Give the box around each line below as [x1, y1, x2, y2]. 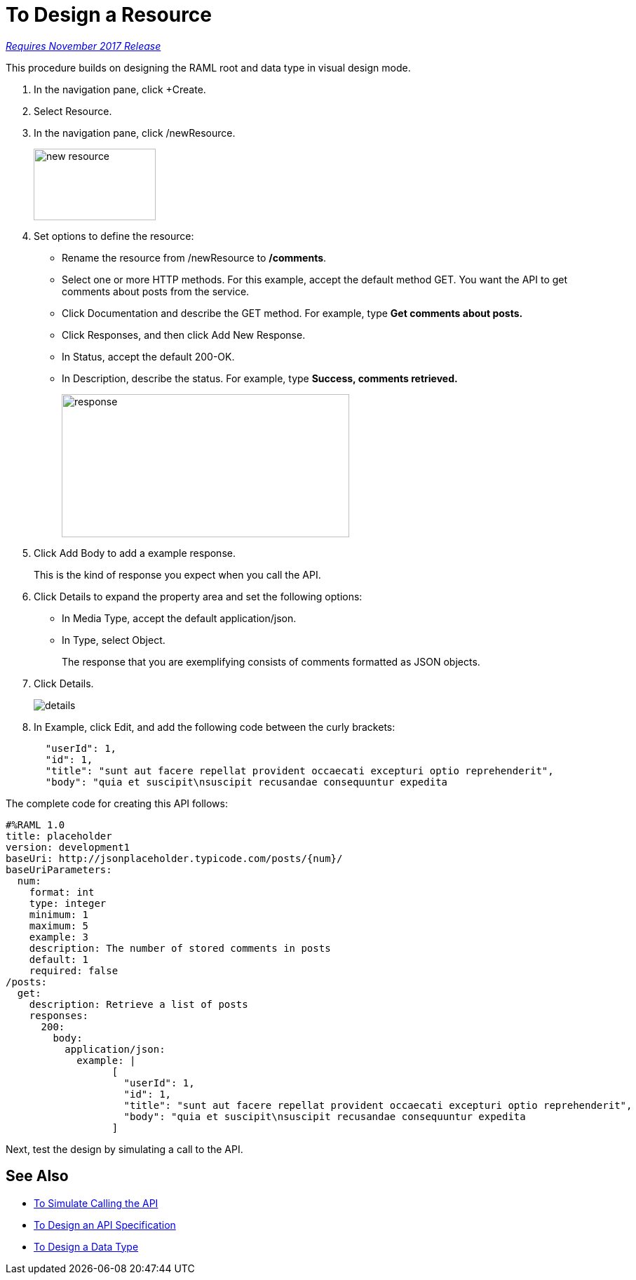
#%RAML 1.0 [6, 818, 65, 830]
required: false [29, 964, 119, 976]
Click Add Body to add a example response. [34, 546, 236, 559]
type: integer [29, 897, 107, 909]
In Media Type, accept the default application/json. [62, 612, 297, 624]
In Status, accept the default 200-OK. [62, 350, 235, 363]
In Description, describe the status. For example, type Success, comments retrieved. [62, 372, 458, 384]
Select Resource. [34, 105, 112, 117]
